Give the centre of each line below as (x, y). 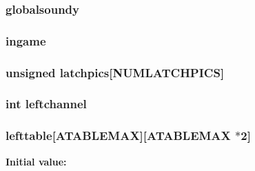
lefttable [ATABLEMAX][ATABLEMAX (118, 135)
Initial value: (36, 161)
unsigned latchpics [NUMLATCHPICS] (115, 72)
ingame (26, 40)
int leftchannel (46, 104)
